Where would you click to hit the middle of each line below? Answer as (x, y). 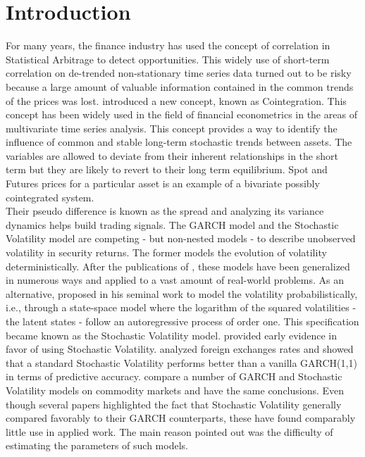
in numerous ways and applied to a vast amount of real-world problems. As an (175, 280)
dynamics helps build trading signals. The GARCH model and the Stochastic (172, 224)
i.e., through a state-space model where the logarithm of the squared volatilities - (181, 307)
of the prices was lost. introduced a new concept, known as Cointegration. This (176, 100)
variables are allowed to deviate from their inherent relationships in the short (172, 155)
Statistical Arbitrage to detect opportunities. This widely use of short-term (168, 59)
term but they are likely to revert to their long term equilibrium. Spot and (167, 169)
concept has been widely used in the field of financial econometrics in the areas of (181, 114)
